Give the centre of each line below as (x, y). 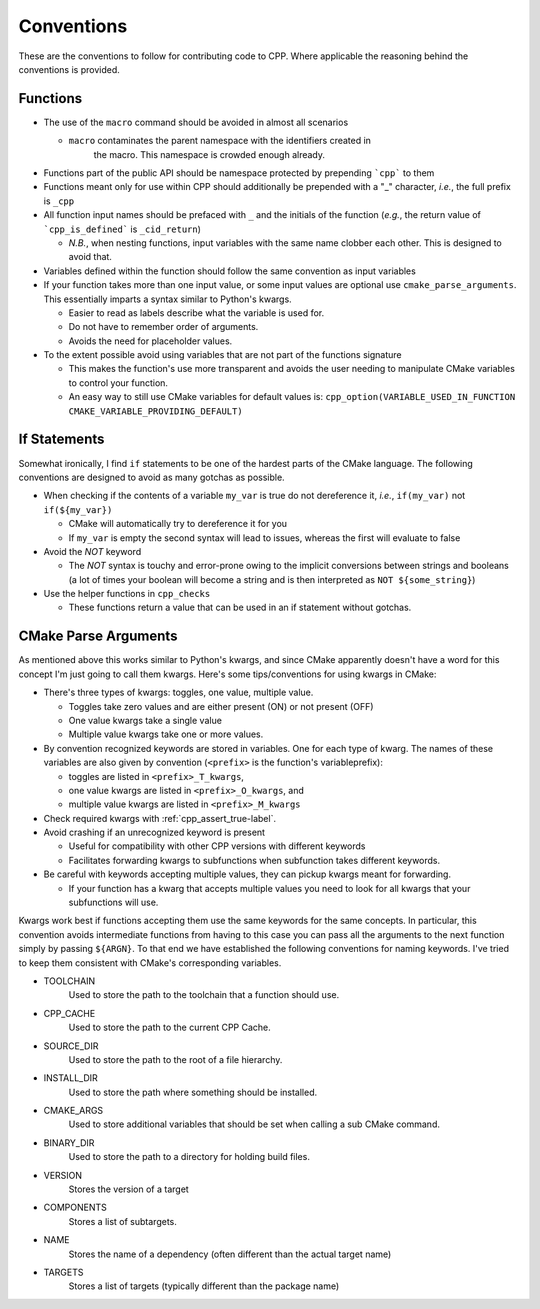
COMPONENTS (75, 1207)
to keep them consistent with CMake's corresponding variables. (150, 962)
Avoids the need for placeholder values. (150, 341)
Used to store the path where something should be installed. (193, 1092)
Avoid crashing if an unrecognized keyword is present (154, 832)
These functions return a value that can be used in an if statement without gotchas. (240, 607)
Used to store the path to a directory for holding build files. (189, 1157)
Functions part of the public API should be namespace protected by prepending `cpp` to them (239, 173)
